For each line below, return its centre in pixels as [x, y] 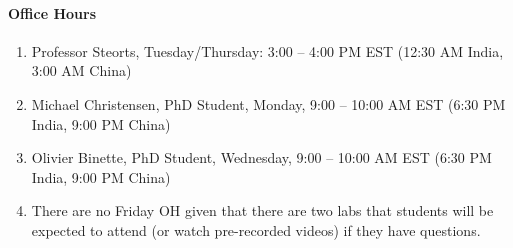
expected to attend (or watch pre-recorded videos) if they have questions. [256, 229]
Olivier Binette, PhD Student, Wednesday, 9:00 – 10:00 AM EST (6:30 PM [261, 157]
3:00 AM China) [81, 70]
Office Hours [52, 12]
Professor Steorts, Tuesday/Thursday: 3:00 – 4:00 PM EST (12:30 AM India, [267, 50]
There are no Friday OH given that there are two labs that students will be [262, 210]
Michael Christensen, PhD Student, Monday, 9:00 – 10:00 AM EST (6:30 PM [268, 103]
